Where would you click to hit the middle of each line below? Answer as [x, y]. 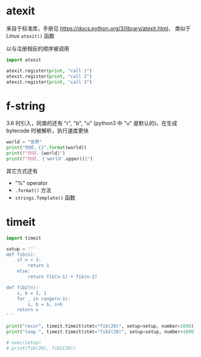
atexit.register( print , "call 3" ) [49, 82]
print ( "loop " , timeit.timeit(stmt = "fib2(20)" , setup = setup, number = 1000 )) [103, 332]
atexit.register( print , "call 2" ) [49, 76]
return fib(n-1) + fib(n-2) [63, 277]
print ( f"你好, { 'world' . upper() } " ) [50, 159]
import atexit [24, 60]
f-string [26, 106]
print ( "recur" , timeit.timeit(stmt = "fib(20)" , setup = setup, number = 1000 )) [101, 326]
